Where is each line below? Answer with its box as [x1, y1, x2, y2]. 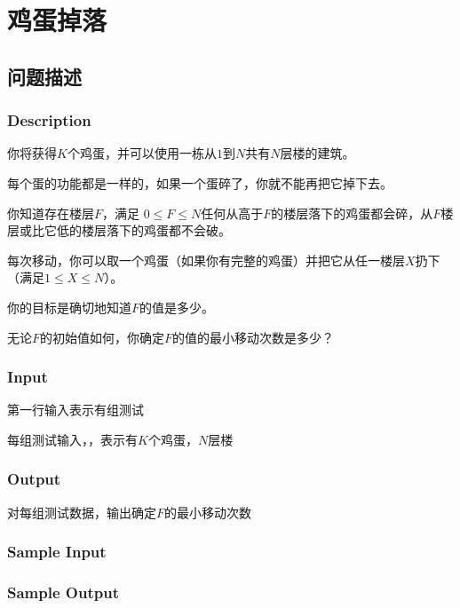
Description [7, 109, 91, 131]
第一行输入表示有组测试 [7, 400, 144, 419]
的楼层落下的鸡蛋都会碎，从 [271, 203, 433, 222]
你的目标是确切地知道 [7, 297, 131, 316]
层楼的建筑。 [280, 144, 355, 162]
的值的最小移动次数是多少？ [172, 328, 335, 346]
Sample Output [7, 581, 119, 604]
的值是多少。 [139, 297, 215, 316]
